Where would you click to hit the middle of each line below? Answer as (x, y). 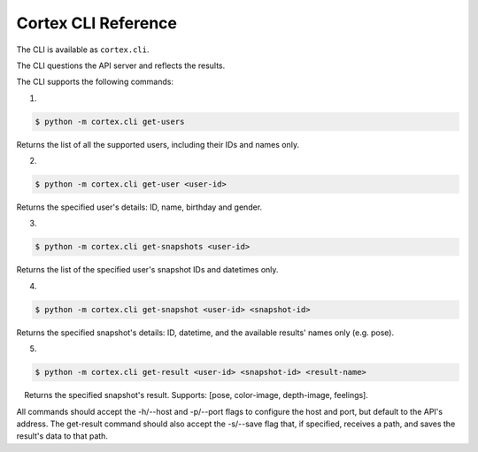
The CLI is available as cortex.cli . (83, 50)
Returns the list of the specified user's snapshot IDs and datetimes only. (147, 270)
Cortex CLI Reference (96, 23)
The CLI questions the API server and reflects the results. (121, 65)
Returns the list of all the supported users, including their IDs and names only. (158, 144)
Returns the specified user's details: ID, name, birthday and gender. (139, 207)
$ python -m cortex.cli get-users (110, 121)
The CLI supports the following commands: (95, 82)
